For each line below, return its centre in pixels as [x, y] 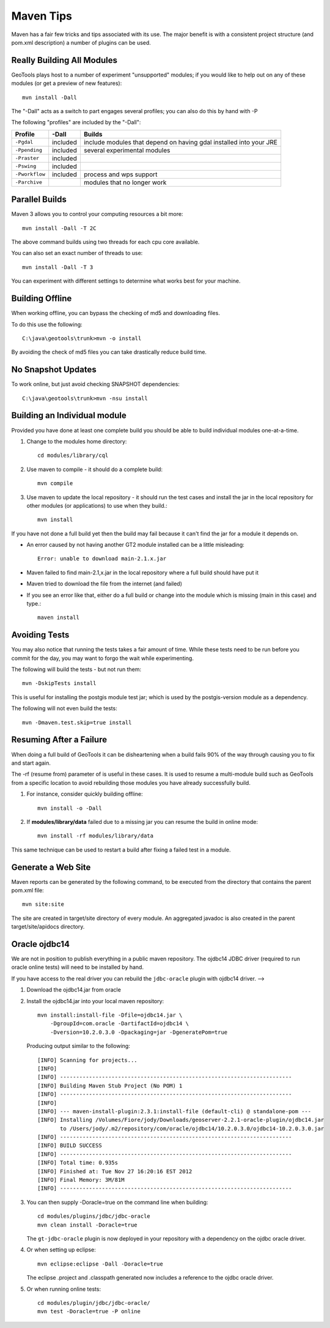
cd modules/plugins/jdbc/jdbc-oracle [94, 1216]
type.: [34, 604]
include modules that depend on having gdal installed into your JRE [181, 142]
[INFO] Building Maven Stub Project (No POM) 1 [110, 1085]
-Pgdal [24, 142]
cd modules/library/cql [73, 455]
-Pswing [26, 166]
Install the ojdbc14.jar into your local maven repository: [95, 1001]
